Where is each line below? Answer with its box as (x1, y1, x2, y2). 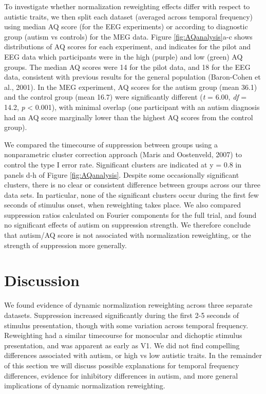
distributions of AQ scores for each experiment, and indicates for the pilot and (4, 41, 251, 52)
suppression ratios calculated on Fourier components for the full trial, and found (4, 209, 257, 220)
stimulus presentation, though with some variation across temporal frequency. (4, 320, 249, 330)
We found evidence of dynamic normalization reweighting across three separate (4, 299, 253, 310)
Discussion (4, 270, 80, 291)
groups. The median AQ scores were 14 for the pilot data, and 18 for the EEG (4, 61, 251, 72)
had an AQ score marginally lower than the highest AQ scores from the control (4, 111, 253, 122)
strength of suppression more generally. (4, 239, 127, 250)
